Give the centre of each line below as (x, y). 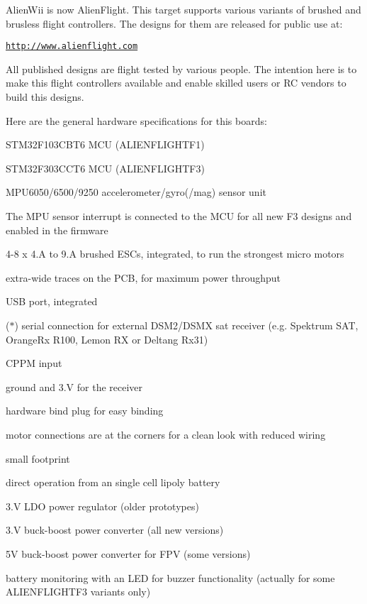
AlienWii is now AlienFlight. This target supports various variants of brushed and (183, 9)
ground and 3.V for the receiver (74, 386)
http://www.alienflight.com (72, 46)
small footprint (38, 458)
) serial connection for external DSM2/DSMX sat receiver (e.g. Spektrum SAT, (186, 325)
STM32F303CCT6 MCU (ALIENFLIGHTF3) (105, 168)
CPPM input (34, 363)
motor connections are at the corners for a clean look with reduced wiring (166, 434)
